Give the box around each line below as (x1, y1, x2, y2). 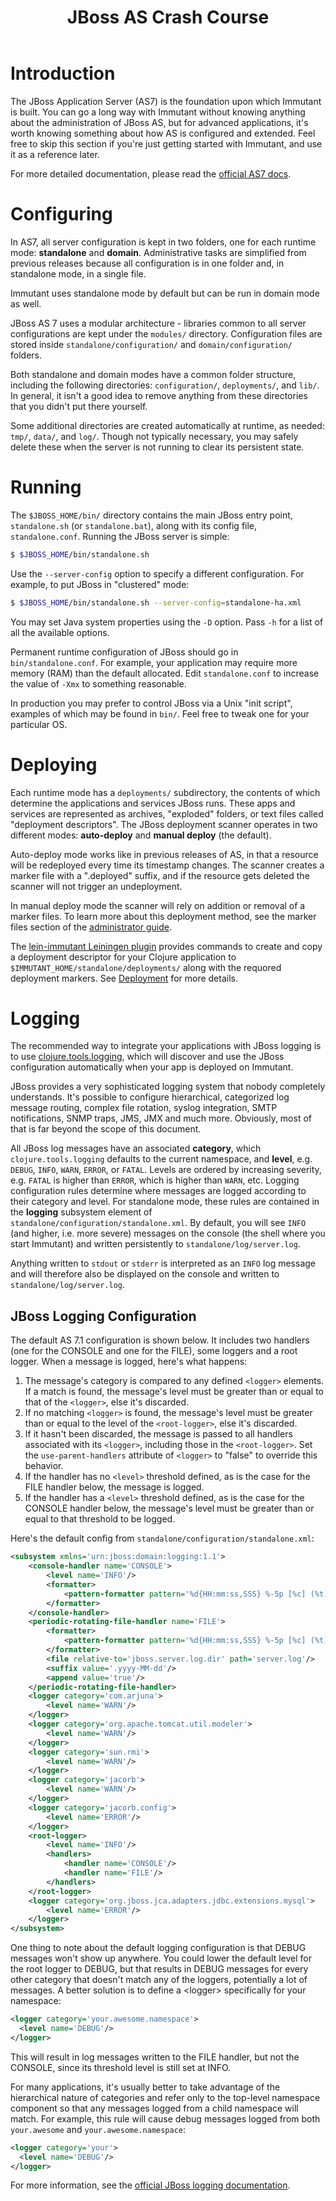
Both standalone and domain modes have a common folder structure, (10, 368, 297, 380)
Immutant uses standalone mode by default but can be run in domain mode (10, 287, 320, 299)
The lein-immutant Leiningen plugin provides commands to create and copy (10, 940, 323, 952)
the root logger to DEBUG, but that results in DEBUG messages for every (10, 1963, 309, 1975)
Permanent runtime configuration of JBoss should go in (10, 646, 239, 658)
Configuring (10, 203, 113, 226)
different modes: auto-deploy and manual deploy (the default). (10, 829, 272, 841)
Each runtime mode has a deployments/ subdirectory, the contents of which (10, 786, 321, 798)
